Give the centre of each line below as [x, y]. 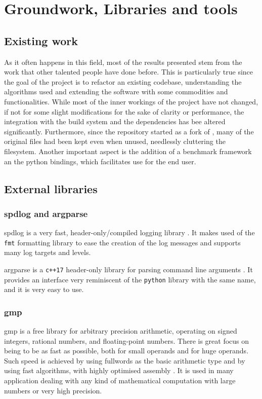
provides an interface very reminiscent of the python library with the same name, [130, 279]
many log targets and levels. [48, 252]
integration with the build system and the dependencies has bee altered [115, 121]
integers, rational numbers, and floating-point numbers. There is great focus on [127, 340]
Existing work [41, 40]
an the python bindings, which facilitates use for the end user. [100, 161]
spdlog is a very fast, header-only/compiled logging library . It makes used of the [129, 232]
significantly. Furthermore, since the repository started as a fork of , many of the [129, 131]
